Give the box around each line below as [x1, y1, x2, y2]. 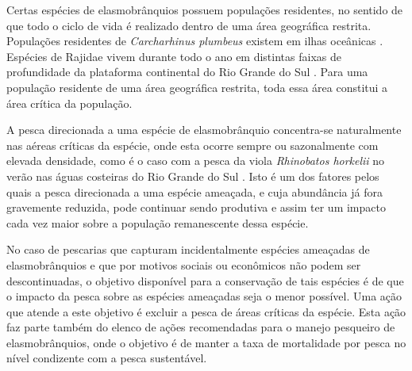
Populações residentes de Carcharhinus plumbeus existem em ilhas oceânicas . [6, 33, 383, 49]
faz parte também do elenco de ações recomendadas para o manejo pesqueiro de [6, 319, 395, 335]
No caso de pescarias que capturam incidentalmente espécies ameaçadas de [6, 241, 370, 258]
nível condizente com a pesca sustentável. [6, 350, 207, 366]
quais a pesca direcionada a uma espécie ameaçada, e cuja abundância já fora [6, 183, 383, 200]
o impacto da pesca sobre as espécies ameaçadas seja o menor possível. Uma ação [6, 288, 402, 304]
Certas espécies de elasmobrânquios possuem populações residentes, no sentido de [6, 2, 403, 17]
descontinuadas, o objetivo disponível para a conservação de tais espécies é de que [6, 272, 404, 289]
